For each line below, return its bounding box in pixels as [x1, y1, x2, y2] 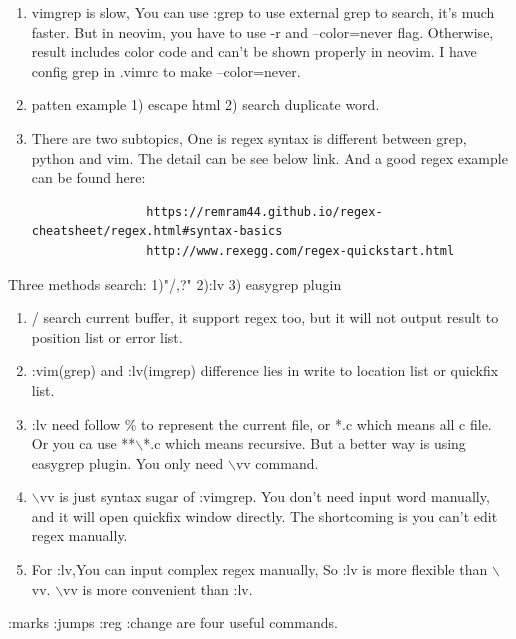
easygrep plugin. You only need [31, 452, 224, 473]
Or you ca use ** [31, 433, 136, 454]
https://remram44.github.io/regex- [146, 204, 383, 219]
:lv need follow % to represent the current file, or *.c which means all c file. [31, 413, 492, 434]
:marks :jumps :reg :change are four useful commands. [8, 612, 338, 633]
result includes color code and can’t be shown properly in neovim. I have [31, 41, 477, 62]
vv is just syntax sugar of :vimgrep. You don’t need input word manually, [39, 486, 490, 507]
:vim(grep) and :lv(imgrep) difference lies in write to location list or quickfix [31, 360, 499, 381]
